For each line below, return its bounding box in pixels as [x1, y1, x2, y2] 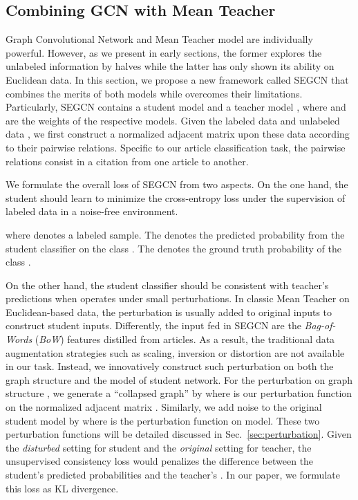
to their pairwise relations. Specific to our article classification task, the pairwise [6, 140, 346, 154]
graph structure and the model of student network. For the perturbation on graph [6, 372, 353, 387]
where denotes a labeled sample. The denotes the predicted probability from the [6, 227, 345, 241]
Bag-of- [304, 318, 336, 333]
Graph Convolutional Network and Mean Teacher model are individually [6, 32, 313, 46]
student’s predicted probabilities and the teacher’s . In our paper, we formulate [6, 467, 340, 482]
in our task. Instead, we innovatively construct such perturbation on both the [6, 359, 334, 373]
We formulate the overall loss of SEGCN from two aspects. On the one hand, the [6, 177, 348, 192]
